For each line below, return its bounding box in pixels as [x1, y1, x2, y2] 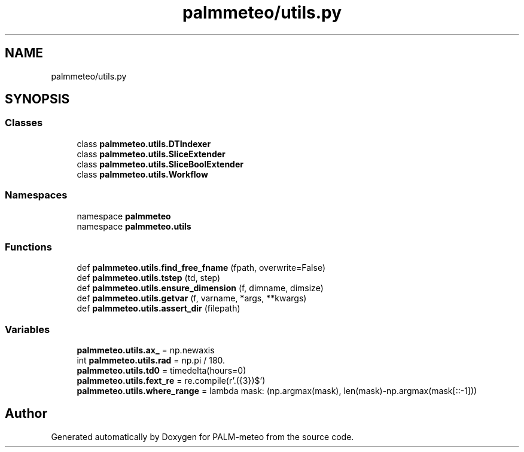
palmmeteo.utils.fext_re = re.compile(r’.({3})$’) [77, 375, 266, 386]
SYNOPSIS [5, 91, 70, 107]
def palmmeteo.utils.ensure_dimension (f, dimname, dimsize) [77, 283, 324, 294]
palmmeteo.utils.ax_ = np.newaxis [77, 345, 215, 356]
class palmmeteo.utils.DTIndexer [77, 138, 211, 149]
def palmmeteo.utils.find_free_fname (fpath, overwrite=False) [77, 262, 326, 273]
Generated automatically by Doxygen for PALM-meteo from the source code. [51, 431, 354, 442]
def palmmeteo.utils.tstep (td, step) [77, 273, 221, 283]
